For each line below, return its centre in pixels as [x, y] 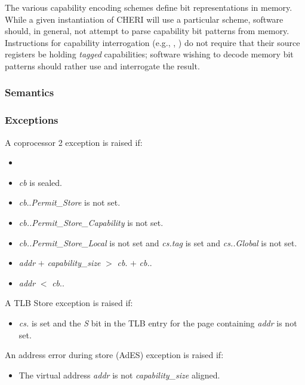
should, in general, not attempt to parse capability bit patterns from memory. [147, 31]
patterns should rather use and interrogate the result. [102, 65]
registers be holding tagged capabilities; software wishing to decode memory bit [149, 54]
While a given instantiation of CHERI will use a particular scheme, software [144, 19]
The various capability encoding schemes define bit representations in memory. [149, 7]
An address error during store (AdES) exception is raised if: [114, 355]
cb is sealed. [40, 182]
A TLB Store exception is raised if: [69, 303]
